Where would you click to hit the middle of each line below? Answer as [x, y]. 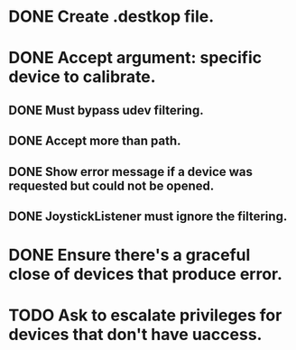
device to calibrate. [82, 77]
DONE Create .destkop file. [111, 17]
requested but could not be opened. [111, 185]
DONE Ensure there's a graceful [129, 255]
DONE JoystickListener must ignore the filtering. [148, 216]
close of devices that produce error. [146, 275]
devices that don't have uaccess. [135, 335]
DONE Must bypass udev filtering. [106, 110]
